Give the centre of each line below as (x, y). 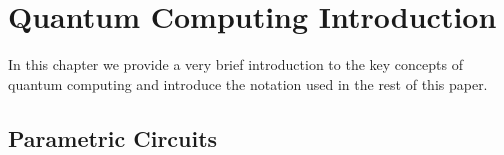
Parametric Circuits (113, 137)
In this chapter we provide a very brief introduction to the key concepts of (235, 64)
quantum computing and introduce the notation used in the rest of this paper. (248, 83)
